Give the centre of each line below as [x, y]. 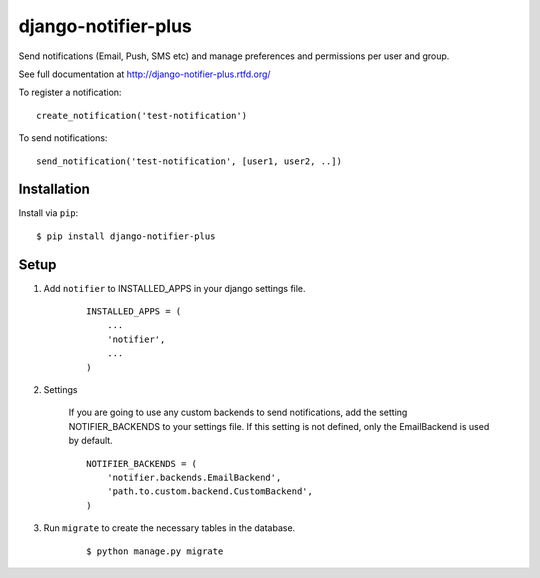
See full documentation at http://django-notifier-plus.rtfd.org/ [144, 74]
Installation [54, 189]
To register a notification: [70, 92]
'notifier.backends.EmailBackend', [194, 477]
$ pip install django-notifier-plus [126, 236]
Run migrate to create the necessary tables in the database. [169, 528]
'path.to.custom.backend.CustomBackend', [210, 491]
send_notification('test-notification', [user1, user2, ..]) [189, 161]
